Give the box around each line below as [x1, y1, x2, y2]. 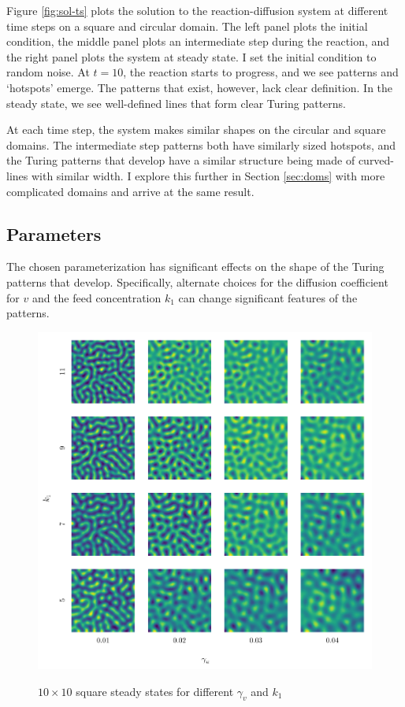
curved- [358, 152, 395, 168]
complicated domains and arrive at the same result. [6, 183, 255, 199]
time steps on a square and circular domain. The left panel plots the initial [6, 17, 368, 34]
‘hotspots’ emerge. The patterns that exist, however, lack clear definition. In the [6, 79, 393, 95]
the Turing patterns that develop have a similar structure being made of [6, 152, 355, 168]
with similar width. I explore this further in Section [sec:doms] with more [31, 167, 385, 183]
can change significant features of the [178, 289, 358, 305]
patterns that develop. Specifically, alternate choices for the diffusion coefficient [6, 273, 388, 290]
